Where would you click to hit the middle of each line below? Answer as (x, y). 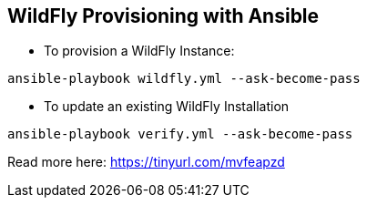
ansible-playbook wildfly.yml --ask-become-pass (184, 79)
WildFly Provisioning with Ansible (163, 16)
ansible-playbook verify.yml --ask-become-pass (180, 134)
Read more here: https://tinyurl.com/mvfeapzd (146, 162)
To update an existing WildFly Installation (167, 107)
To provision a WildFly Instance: (139, 51)
